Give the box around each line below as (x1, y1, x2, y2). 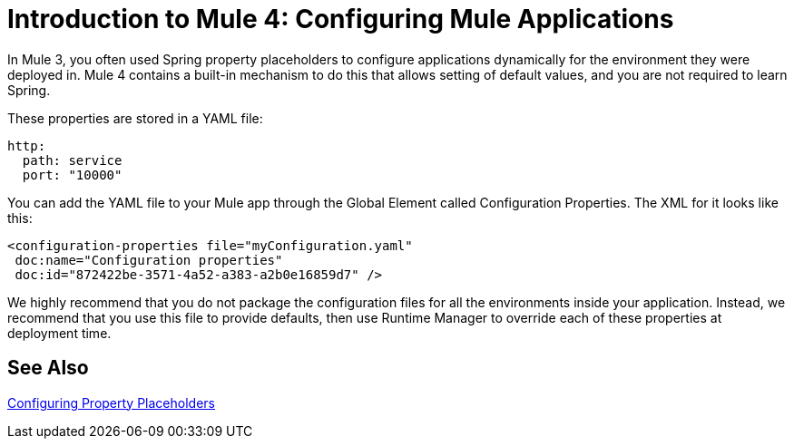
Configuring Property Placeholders (7, 394, 215, 411)
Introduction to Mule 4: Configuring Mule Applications (7, 4, 674, 34)
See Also (7, 356, 89, 380)
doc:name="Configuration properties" (15, 252, 283, 267)
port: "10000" (22, 167, 123, 182)
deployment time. (7, 325, 112, 341)
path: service (22, 152, 123, 168)
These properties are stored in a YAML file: (7, 110, 263, 126)
